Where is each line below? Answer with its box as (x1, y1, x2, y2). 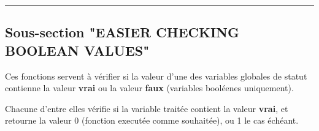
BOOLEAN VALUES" (5, 40, 150, 59)
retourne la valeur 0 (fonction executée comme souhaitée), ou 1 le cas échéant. (5, 114, 299, 127)
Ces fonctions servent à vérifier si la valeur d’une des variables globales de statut (5, 69, 307, 82)
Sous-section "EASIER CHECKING (5, 23, 239, 42)
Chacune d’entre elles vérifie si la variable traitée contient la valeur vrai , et (5, 102, 288, 114)
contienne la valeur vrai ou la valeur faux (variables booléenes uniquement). (5, 81, 294, 94)
